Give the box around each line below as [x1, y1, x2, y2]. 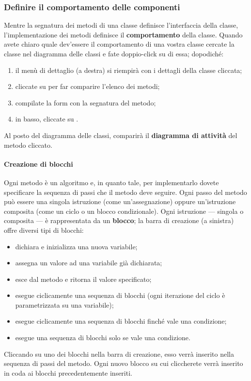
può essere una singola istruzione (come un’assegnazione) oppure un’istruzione [4, 196, 236, 207]
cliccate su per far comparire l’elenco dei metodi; [15, 81, 160, 91]
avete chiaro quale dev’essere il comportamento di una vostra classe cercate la [4, 39, 235, 49]
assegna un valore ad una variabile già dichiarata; [15, 258, 162, 268]
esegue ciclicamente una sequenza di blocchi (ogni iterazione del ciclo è [15, 290, 225, 300]
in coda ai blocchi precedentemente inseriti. [4, 367, 132, 378]
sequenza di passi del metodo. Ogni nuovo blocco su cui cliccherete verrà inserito [4, 358, 243, 368]
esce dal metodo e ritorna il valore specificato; [15, 274, 152, 284]
